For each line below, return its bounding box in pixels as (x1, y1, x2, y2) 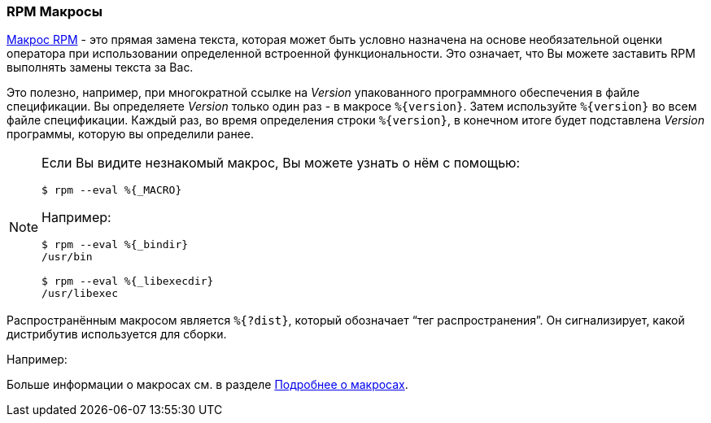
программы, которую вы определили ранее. (7, 127, 255, 142)
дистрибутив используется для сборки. (7, 327, 227, 342)
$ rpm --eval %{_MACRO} (41, 184, 182, 197)
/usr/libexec (41, 287, 118, 300)
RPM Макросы (7, 3, 103, 20)
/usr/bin (41, 251, 93, 264)
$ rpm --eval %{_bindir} (41, 238, 189, 251)
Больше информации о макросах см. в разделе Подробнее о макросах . (7, 377, 408, 392)
